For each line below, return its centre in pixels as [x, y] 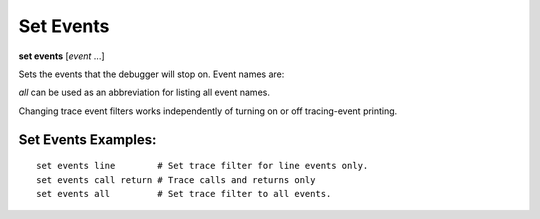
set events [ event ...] [61, 56]
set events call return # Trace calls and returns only [176, 179]
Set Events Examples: [87, 139]
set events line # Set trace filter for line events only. [202, 166]
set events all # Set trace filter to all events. [184, 193]
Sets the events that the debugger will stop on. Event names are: [151, 74]
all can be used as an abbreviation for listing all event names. [144, 92]
